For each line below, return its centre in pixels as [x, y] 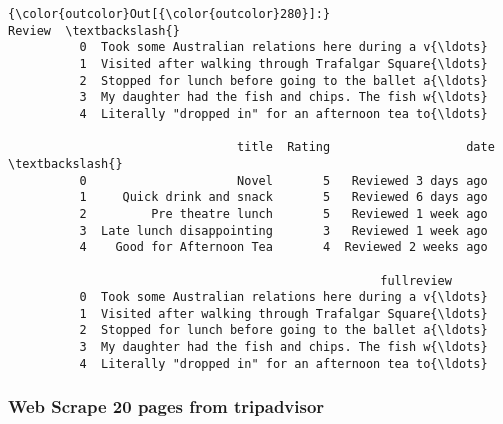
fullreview [416, 280]
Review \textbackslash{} [94, 30]
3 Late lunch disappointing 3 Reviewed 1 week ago [283, 230]
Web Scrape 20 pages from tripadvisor [166, 406]
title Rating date [366, 147]
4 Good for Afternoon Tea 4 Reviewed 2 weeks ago [283, 247]
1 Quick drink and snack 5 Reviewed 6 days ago [283, 197]
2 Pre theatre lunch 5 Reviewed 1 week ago [283, 213]
